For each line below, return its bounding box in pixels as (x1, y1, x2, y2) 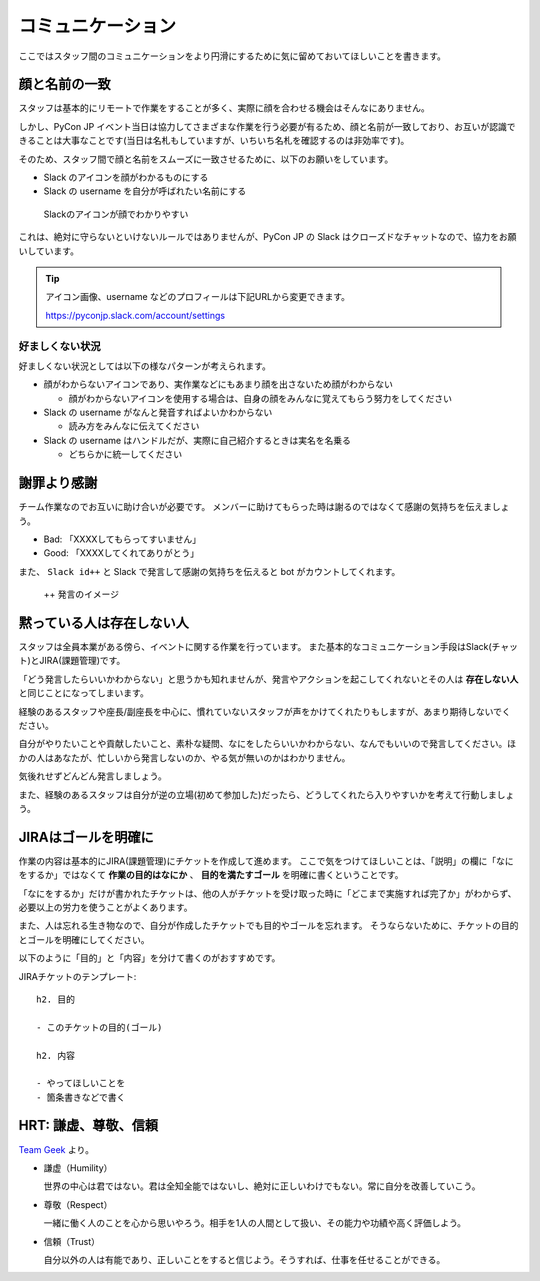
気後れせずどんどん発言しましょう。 (18, 770, 167, 782)
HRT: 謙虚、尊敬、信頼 (18, 1117, 159, 1134)
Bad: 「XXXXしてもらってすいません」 (43, 533, 202, 545)
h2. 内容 (36, 1050, 75, 1061)
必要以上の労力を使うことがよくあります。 (18, 901, 193, 913)
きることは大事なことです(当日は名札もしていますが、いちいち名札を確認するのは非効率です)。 (18, 135, 410, 147)
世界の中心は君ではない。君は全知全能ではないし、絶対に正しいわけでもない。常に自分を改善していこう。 (43, 1180, 481, 1192)
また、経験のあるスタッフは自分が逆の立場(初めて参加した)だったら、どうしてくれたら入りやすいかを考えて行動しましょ (18, 788, 515, 800)
